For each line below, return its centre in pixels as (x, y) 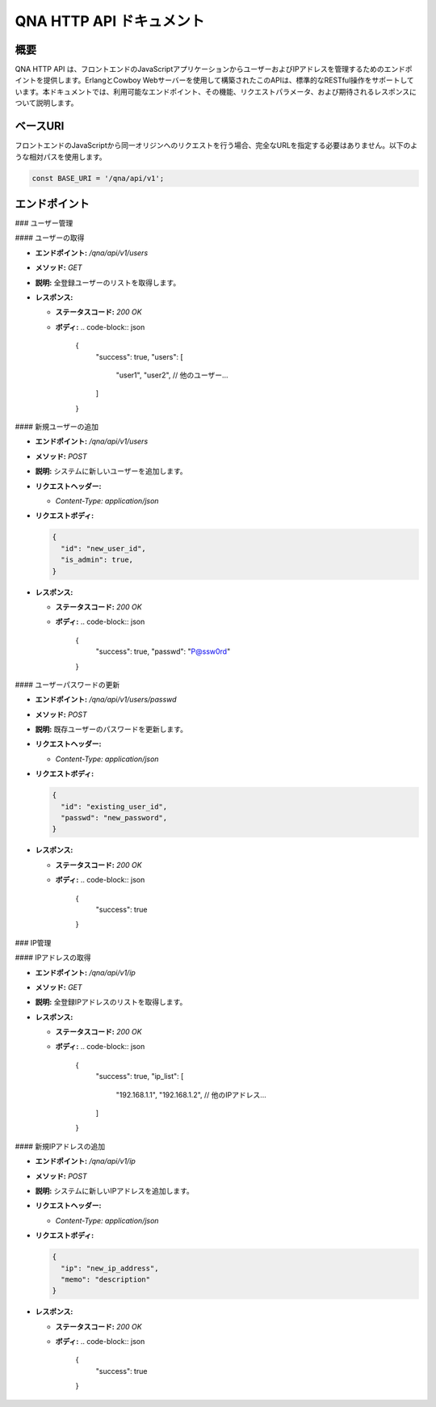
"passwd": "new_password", (114, 818)
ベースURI (40, 126)
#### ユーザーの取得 (50, 238)
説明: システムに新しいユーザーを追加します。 (111, 471)
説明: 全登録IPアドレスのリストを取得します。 (111, 1002)
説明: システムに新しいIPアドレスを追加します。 (114, 1191)
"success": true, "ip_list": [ (140, 1076)
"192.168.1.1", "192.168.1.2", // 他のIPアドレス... (191, 1094)
